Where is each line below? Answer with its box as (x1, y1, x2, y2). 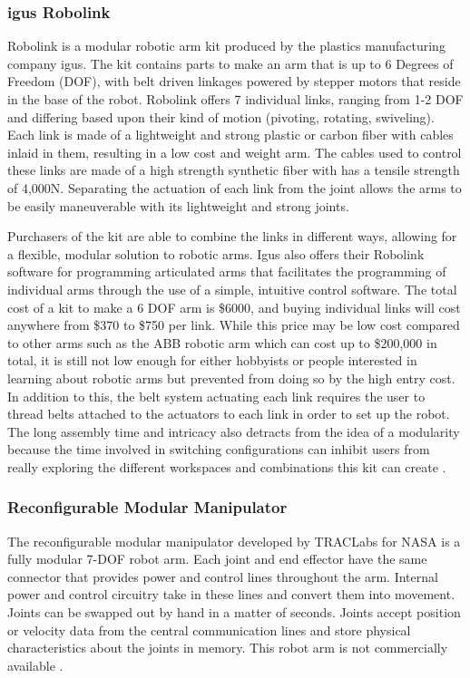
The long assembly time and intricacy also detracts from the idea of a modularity (7, 421, 460, 441)
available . (7, 655, 64, 674)
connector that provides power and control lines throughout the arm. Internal (7, 567, 438, 586)
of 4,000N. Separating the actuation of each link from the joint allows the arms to (7, 178, 462, 197)
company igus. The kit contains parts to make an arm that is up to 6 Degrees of (7, 53, 454, 73)
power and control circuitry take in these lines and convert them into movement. (7, 585, 455, 604)
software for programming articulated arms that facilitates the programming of (7, 262, 446, 281)
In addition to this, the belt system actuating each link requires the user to (7, 386, 426, 405)
